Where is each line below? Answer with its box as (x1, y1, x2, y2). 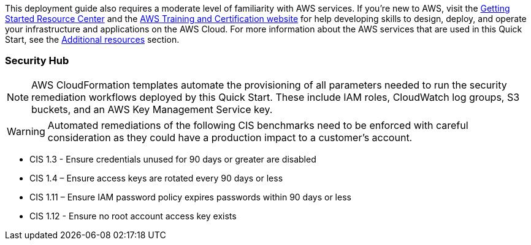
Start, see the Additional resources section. (5, 34, 180, 45)
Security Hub (5, 54, 69, 67)
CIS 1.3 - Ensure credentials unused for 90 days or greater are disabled (29, 153, 316, 164)
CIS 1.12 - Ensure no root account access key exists (29, 210, 237, 221)
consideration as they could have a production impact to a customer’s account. (47, 131, 413, 144)
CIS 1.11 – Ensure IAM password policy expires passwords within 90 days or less (29, 191, 351, 202)
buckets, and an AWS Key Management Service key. (31, 103, 273, 115)
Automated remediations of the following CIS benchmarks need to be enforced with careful (47, 119, 468, 131)
